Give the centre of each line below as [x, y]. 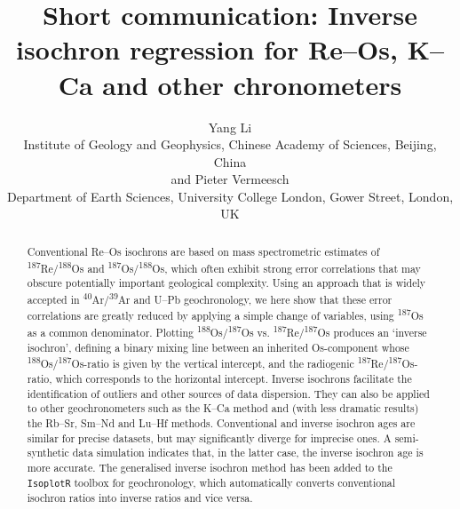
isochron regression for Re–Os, [207, 49]
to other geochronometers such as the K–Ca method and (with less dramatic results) [223, 408]
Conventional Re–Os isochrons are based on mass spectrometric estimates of [203, 251]
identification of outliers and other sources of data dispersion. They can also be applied [228, 393]
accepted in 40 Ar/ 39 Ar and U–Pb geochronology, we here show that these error [210, 298]
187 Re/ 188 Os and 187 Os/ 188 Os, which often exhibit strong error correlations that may [224, 266]
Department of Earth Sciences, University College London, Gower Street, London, [230, 196]
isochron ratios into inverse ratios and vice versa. [140, 497]
